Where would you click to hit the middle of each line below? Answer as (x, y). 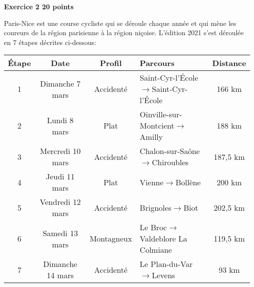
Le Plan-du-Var (166, 264)
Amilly (151, 137)
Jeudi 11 (60, 177)
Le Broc (153, 227)
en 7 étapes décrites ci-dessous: (50, 42)
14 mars (60, 275)
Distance (229, 63)
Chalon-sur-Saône (170, 151)
